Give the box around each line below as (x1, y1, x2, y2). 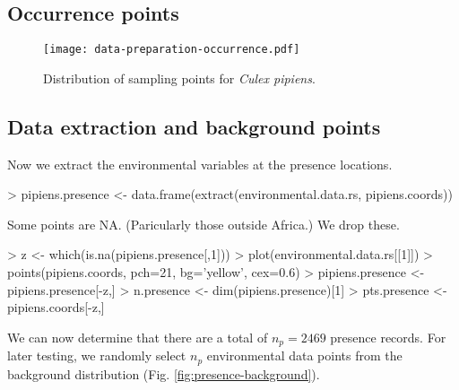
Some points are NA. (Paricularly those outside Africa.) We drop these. (7, 214, 400, 233)
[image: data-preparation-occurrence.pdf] (43, 43, 300, 56)
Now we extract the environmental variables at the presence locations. (7, 154, 393, 173)
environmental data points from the (206, 346, 403, 365)
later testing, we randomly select (7, 346, 186, 365)
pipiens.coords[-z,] (7, 298, 105, 316)
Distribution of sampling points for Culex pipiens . (43, 68, 316, 87)
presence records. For (330, 327, 446, 346)
